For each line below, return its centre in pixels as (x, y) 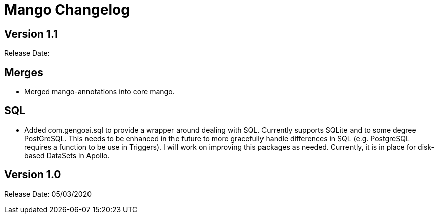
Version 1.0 (33, 175)
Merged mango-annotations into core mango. (100, 92)
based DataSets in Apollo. (67, 155)
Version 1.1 (31, 34)
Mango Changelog (67, 10)
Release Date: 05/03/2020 (48, 194)
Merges (24, 72)
